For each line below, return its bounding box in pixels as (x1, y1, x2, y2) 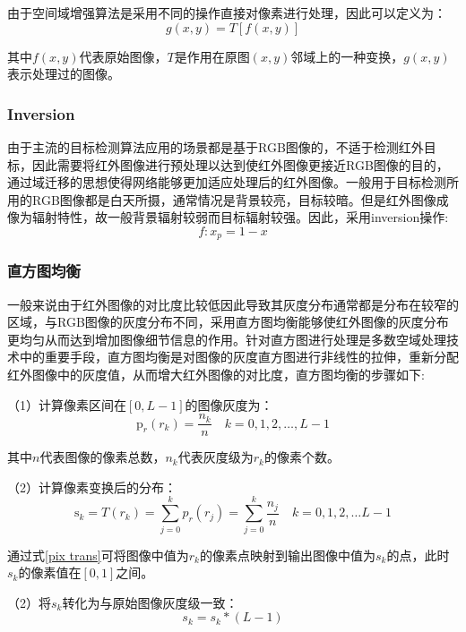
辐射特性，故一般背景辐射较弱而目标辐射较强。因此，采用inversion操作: (31, 208, 449, 226)
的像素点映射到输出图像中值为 (199, 545, 375, 564)
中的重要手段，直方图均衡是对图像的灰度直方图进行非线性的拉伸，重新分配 (19, 347, 459, 366)
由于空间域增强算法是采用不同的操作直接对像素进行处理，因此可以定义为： (7, 4, 446, 21)
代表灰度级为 (177, 448, 254, 466)
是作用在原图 (174, 47, 250, 65)
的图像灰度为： (185, 395, 273, 414)
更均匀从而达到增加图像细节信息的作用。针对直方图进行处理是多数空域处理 (7, 329, 446, 348)
